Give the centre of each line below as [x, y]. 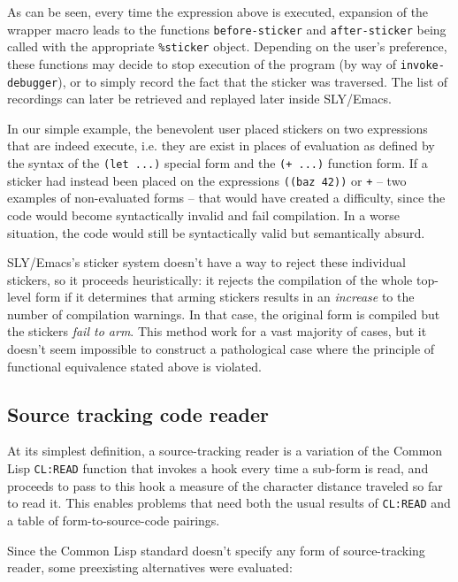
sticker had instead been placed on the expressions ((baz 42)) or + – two [207, 180]
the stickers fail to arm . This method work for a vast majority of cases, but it [217, 331]
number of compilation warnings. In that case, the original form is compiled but [224, 314]
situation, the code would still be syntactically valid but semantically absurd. [216, 232]
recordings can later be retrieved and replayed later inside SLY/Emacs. [199, 99]
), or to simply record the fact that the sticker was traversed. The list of [253, 81]
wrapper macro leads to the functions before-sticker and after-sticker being [227, 29]
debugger [33, 83]
